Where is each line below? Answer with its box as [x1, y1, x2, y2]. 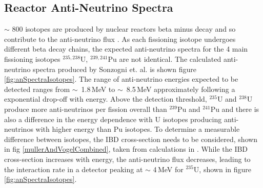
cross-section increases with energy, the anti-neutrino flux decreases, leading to [4, 153, 251, 164]
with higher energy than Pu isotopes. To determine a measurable [35, 124, 240, 134]
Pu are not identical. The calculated [108, 53, 221, 64]
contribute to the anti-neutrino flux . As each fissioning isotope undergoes [4, 33, 236, 44]
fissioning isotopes [4, 53, 60, 64]
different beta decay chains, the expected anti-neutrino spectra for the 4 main [4, 43, 248, 54]
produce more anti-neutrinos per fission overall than [4, 103, 167, 114]
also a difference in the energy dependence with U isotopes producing [4, 113, 222, 124]
